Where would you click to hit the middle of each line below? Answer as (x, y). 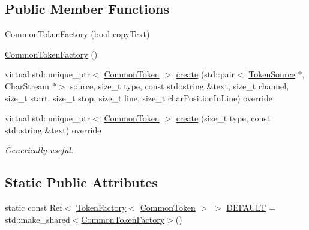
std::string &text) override (53, 129)
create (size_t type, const (223, 118)
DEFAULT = (251, 207)
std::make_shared (37, 219)
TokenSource (272, 74)
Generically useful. (39, 150)
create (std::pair (205, 74)
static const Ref (34, 207)
